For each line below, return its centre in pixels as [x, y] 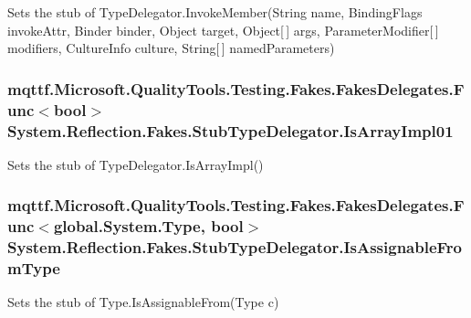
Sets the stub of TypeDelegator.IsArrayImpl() [136, 164]
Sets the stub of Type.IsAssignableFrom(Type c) [143, 302]
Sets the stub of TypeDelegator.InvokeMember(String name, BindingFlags [215, 12]
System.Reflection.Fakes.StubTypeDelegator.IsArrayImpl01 [230, 130]
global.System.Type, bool [148, 226]
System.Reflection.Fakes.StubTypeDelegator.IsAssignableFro [235, 247]
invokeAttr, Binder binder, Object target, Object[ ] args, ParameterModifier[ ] [223, 30]
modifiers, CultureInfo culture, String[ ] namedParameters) [171, 48]
